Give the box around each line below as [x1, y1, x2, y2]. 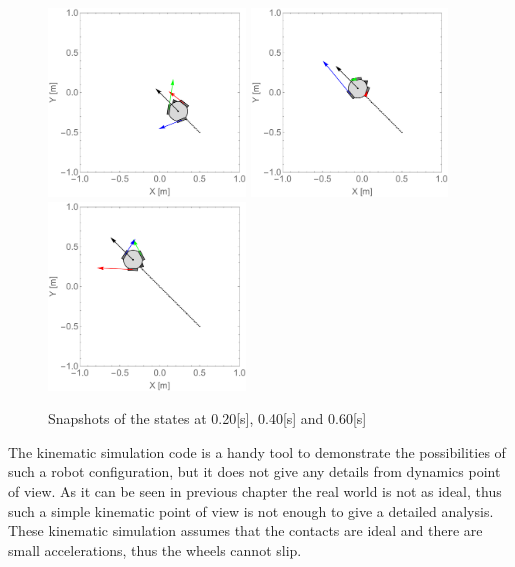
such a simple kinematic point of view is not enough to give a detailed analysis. [8, 500, 494, 521]
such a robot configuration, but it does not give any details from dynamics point [8, 461, 501, 482]
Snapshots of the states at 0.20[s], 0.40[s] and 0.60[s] [48, 408, 367, 429]
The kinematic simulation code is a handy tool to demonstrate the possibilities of [8, 441, 506, 462]
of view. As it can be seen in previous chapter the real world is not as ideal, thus [8, 480, 502, 501]
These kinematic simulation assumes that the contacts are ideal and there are [8, 520, 483, 541]
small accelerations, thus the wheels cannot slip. [8, 539, 302, 560]
